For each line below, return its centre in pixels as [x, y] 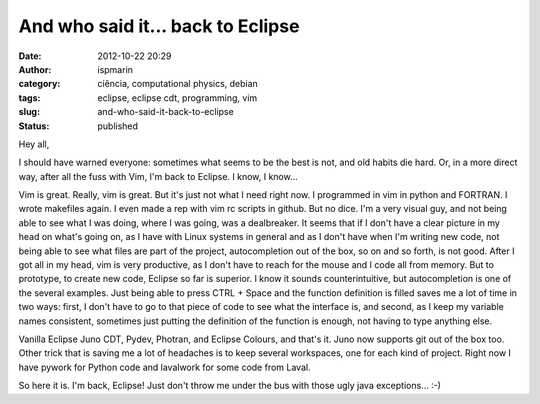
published [118, 126]
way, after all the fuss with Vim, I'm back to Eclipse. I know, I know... [158, 176]
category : [39, 84]
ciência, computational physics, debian [178, 84]
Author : [35, 69]
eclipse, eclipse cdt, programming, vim [177, 97]
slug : [29, 112]
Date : [30, 56]
